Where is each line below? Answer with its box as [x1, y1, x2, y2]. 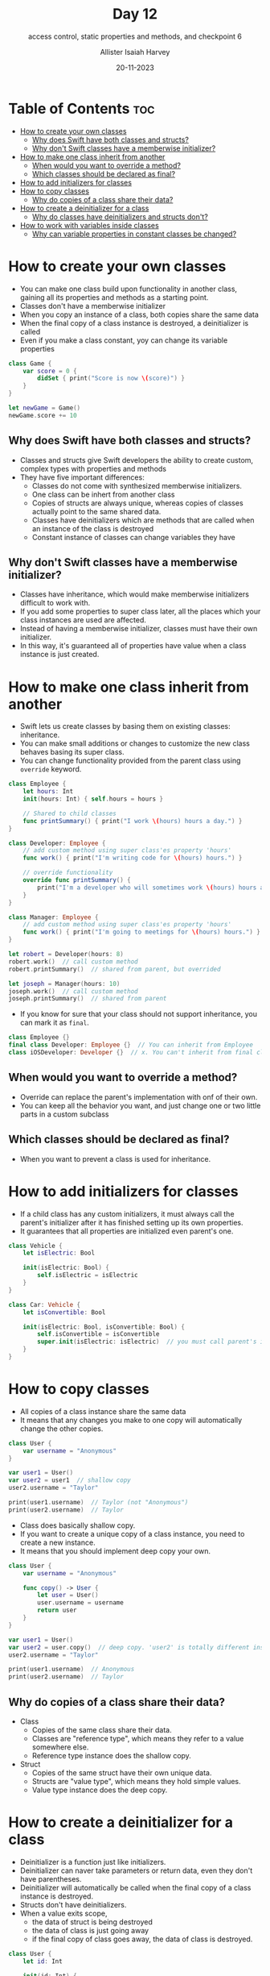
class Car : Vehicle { [8, 1300, 81, 1308]
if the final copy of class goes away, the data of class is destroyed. [31, 1934, 253, 1944]
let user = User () [37, 1591, 99, 1600]
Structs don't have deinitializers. [19, 1899, 127, 1909]
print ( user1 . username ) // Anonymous [8, 1666, 135, 1674]
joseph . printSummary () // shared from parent [8, 995, 167, 1003]
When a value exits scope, [19, 1908, 108, 1918]
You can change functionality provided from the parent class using [19, 755, 241, 766]
